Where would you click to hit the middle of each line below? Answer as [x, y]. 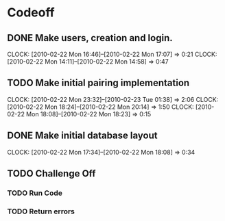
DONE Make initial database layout [82, 136]
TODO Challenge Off [51, 173]
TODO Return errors [41, 211]
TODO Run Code [35, 193]
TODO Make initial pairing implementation [98, 83]
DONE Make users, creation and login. [90, 38]
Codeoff [31, 13]
